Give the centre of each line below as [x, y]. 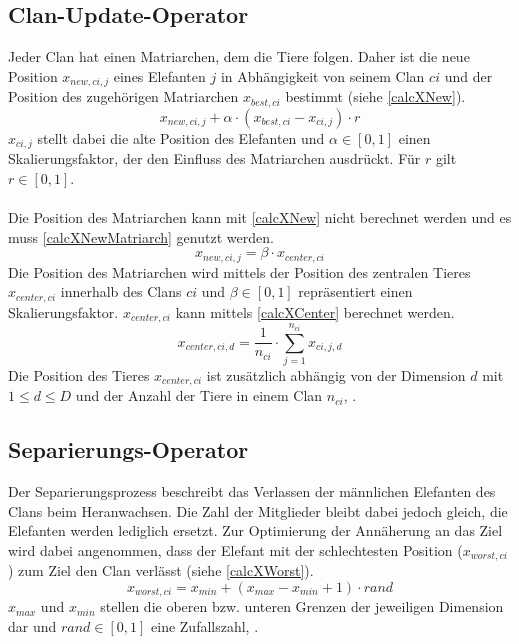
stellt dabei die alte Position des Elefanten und [181, 137]
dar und [32, 625]
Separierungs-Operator [128, 449]
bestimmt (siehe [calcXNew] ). [375, 96]
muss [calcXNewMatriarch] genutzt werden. [141, 236]
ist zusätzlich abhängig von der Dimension [336, 374]
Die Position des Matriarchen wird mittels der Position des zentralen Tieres [239, 271]
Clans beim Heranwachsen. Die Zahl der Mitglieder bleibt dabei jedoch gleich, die [258, 510]
